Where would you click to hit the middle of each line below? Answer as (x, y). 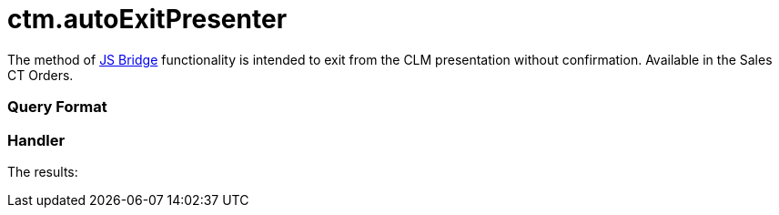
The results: (43, 171)
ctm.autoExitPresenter (147, 19)
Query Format (57, 107)
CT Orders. (40, 75)
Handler (36, 140)
